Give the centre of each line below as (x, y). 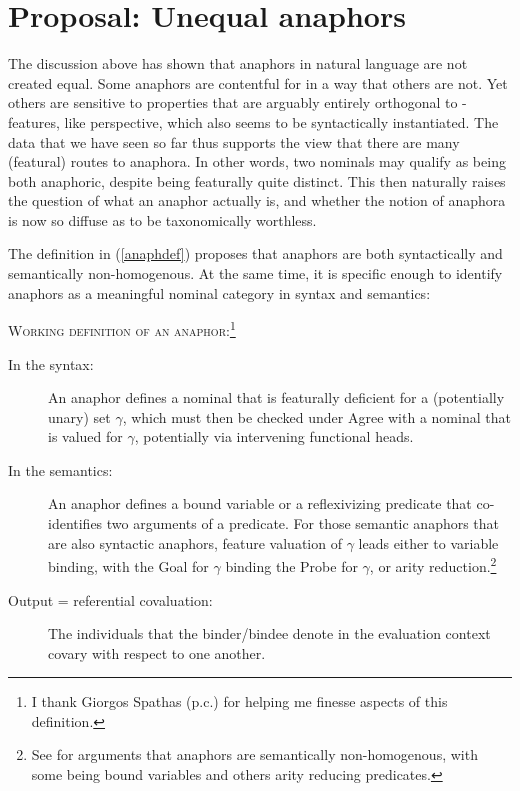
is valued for (85, 436)
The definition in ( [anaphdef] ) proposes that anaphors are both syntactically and (255, 253)
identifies (75, 523)
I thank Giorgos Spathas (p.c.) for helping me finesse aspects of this (239, 701)
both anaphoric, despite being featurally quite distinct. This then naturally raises (257, 180)
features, (34, 121)
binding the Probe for (291, 565)
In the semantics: (60, 469)
